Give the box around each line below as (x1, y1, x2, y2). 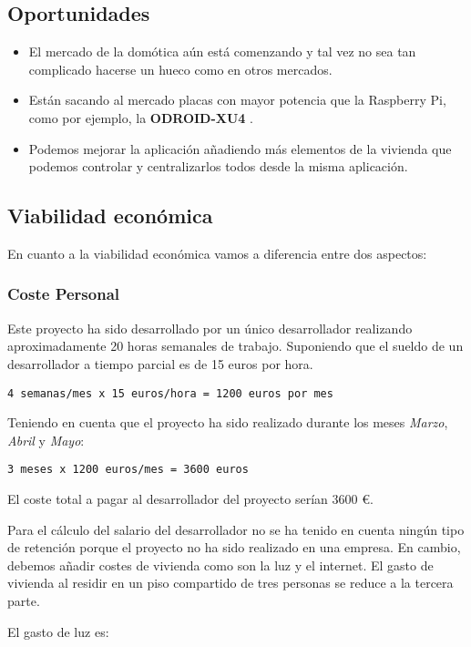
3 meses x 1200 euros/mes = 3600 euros (7, 463, 249, 477)
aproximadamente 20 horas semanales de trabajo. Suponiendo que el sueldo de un (7, 336, 464, 355)
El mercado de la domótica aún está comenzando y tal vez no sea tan (28, 42, 416, 61)
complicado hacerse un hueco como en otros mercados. (28, 59, 333, 78)
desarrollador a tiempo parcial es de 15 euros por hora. (7, 354, 313, 373)
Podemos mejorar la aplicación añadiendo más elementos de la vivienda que (28, 139, 452, 158)
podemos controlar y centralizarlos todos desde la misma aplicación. (28, 157, 408, 176)
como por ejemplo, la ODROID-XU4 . (28, 108, 253, 127)
